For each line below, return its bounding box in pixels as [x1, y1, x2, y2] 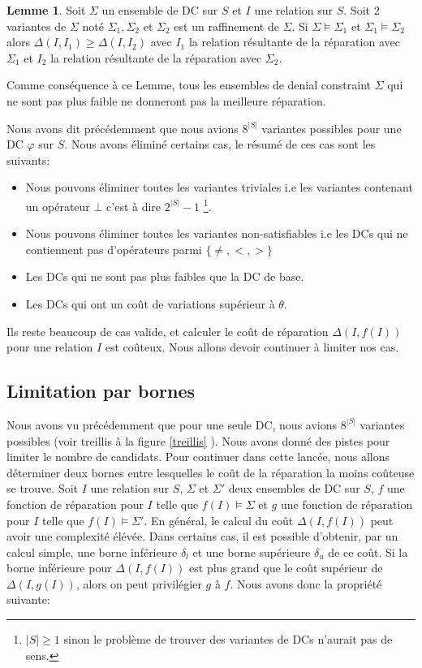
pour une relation [6, 338, 93, 356]
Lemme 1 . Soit [6, 2, 86, 18]
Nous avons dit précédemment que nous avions [6, 119, 239, 136]
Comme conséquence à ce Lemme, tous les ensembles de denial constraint [6, 76, 371, 93]
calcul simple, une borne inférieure [6, 543, 178, 560]
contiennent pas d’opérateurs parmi [25, 240, 202, 257]
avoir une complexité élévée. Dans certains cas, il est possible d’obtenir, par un [6, 528, 398, 545]
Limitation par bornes [6, 378, 196, 403]
